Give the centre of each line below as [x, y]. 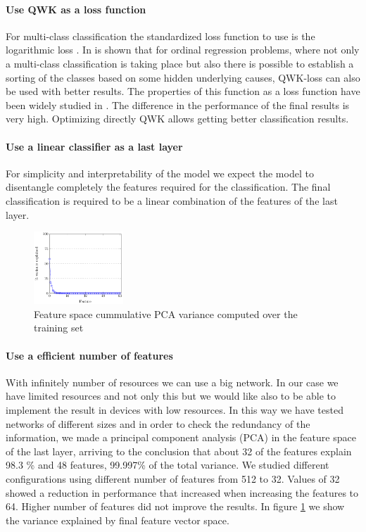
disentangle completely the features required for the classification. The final [168, 187]
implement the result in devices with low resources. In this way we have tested [175, 409]
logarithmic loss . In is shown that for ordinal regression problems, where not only [183, 50]
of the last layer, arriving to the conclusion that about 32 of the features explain [179, 451]
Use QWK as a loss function [76, 9]
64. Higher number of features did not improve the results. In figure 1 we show [175, 506]
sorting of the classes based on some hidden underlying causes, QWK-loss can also [183, 77]
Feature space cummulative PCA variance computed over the [166, 313]
